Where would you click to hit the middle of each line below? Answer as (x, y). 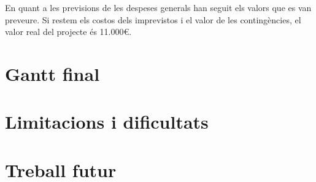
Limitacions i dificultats (107, 122)
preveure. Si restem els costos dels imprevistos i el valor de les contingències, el (153, 19)
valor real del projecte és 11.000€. (68, 32)
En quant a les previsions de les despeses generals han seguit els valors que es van (158, 7)
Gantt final (52, 73)
